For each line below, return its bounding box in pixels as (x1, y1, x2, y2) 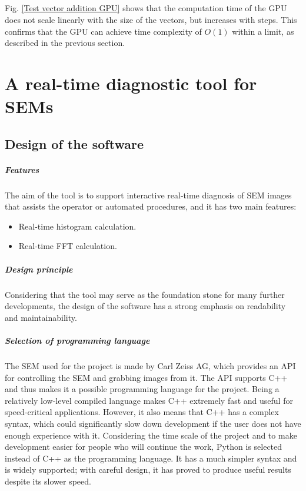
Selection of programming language (5, 334, 150, 346)
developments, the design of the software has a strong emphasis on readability (5, 300, 286, 312)
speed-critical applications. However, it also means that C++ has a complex (5, 406, 279, 418)
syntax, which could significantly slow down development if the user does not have (5, 417, 301, 429)
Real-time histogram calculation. (18, 220, 137, 232)
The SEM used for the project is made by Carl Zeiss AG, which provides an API (5, 359, 296, 371)
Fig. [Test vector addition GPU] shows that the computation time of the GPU (5, 2, 287, 14)
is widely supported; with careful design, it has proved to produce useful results (5, 463, 291, 476)
